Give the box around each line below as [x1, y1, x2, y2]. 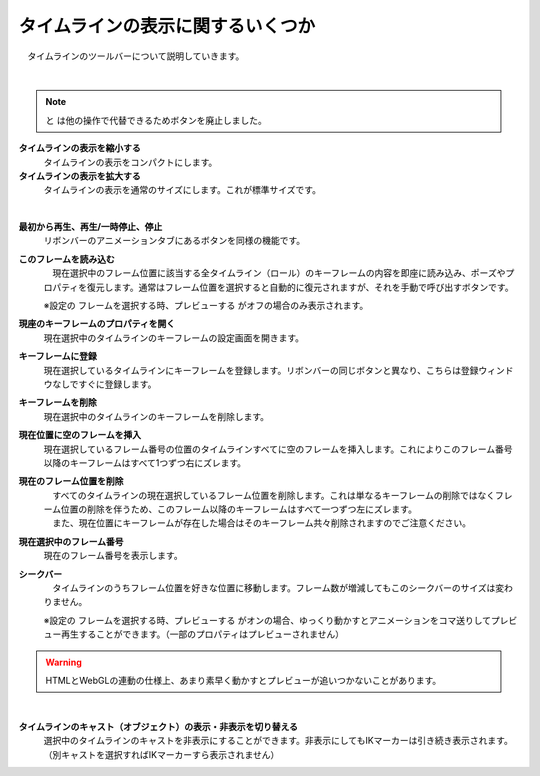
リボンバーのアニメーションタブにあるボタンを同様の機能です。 [43, 235, 306, 247]
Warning [45, 656, 82, 668]
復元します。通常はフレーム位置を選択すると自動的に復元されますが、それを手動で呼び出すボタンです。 [86, 281, 514, 293]
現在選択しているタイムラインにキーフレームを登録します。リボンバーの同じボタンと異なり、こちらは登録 [43, 364, 479, 376]
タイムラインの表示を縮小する [18, 142, 142, 154]
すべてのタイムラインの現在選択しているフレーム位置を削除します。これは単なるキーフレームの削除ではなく [51, 489, 495, 501]
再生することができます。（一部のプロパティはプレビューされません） [60, 628, 345, 640]
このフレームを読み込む [18, 253, 115, 265]
